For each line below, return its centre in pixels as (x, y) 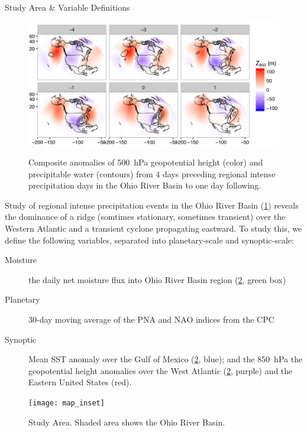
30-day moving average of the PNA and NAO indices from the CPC (151, 319)
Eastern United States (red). (80, 382)
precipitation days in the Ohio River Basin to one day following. (145, 185)
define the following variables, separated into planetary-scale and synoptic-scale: (149, 240)
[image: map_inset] (67, 403)
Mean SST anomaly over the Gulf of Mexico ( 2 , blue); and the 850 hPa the (166, 359)
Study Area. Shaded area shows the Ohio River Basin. (127, 422)
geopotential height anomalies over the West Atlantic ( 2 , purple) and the (161, 370)
